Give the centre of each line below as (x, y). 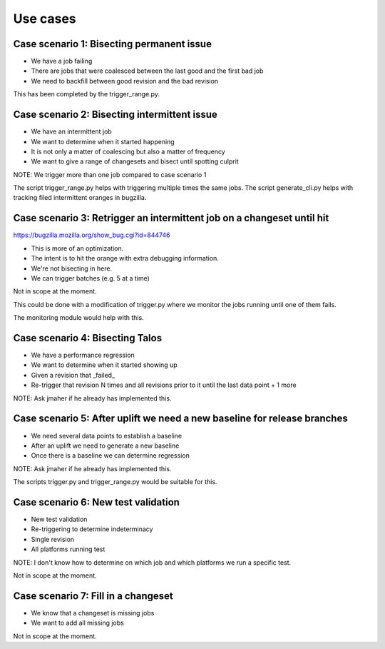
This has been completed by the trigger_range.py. (87, 94)
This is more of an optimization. (77, 248)
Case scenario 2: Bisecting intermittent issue (115, 115)
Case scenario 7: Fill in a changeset (93, 596)
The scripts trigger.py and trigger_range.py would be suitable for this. (115, 482)
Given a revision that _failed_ (73, 375)
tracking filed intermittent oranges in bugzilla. (80, 198)
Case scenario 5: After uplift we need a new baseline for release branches (181, 419)
